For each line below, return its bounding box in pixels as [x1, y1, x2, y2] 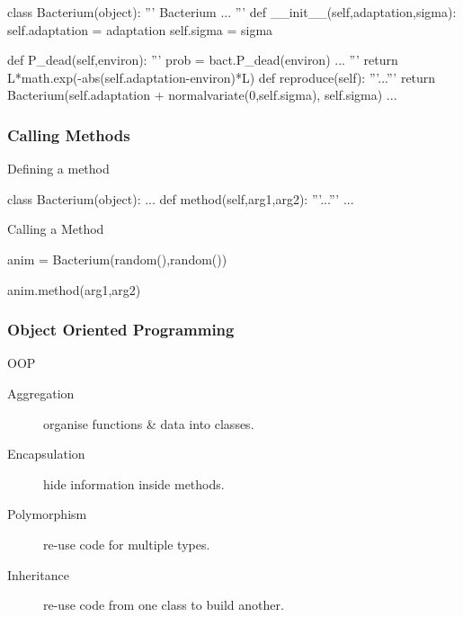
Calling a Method [7, 219, 104, 238]
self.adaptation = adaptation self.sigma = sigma [7, 20, 273, 39]
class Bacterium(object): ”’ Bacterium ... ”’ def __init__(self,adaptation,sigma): [7, 3, 457, 21]
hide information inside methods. [43, 474, 225, 493]
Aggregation [7, 383, 75, 402]
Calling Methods [7, 123, 130, 146]
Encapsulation [7, 444, 85, 463]
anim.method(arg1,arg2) [7, 280, 141, 299]
